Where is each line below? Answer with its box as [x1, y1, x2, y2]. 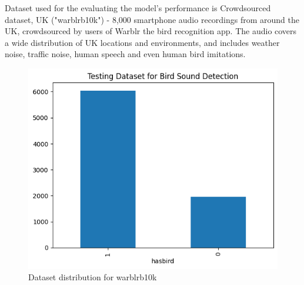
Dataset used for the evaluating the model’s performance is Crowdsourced [5, 2, 271, 14]
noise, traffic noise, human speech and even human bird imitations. [5, 48, 246, 60]
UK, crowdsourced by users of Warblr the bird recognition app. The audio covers [5, 25, 297, 37]
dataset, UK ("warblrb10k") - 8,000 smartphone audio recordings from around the [5, 13, 300, 25]
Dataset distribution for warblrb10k [28, 271, 157, 283]
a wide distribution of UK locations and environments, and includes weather [5, 36, 280, 48]
